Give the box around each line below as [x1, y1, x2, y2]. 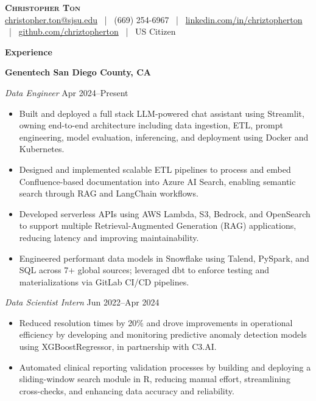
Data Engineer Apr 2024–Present [5, 86, 128, 99]
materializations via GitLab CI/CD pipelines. [19, 275, 189, 288]
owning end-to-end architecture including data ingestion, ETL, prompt [19, 119, 283, 131]
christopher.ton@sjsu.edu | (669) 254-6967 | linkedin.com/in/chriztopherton [5, 13, 303, 26]
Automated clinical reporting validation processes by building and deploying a [19, 360, 311, 373]
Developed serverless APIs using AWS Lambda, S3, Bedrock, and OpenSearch [19, 207, 311, 220]
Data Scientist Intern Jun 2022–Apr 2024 [5, 296, 160, 309]
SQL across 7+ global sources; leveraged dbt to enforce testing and [19, 263, 270, 276]
